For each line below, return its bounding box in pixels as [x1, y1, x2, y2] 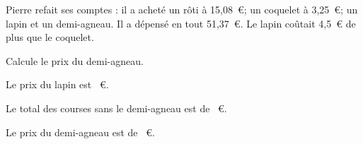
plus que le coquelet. [6, 30, 94, 44]
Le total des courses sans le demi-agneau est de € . [6, 100, 227, 115]
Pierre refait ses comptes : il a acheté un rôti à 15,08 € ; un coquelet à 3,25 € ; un [6, 2, 358, 16]
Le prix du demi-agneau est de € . [6, 124, 155, 139]
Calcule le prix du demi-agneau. [6, 53, 144, 68]
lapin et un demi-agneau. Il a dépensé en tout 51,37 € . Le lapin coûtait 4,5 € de [6, 16, 356, 30]
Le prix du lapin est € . [6, 77, 109, 92]
